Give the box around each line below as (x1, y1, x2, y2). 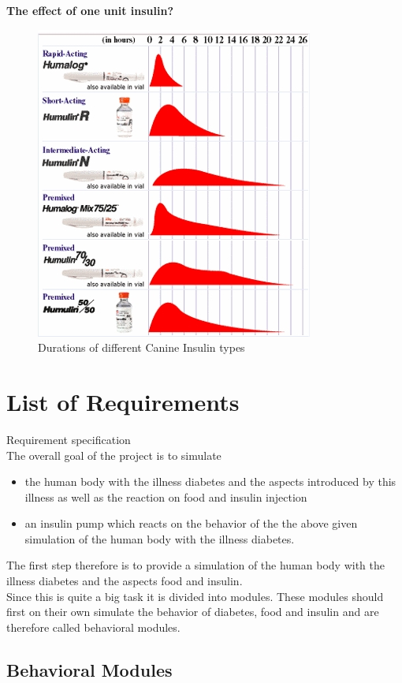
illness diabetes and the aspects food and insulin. (6, 573, 243, 589)
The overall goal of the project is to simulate (6, 446, 221, 463)
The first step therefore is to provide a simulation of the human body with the (6, 557, 385, 573)
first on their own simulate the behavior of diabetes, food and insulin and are (6, 603, 379, 620)
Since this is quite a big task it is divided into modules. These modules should (6, 588, 384, 604)
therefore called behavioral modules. (6, 618, 181, 635)
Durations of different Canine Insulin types (38, 339, 245, 356)
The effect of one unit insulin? (6, 2, 174, 18)
